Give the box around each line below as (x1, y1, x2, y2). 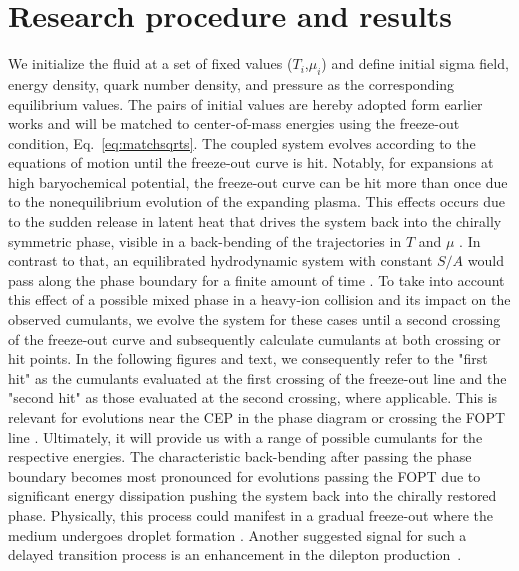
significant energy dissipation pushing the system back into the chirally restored (8, 485, 497, 506)
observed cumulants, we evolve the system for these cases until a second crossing (8, 309, 501, 330)
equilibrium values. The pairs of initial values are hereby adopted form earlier (8, 93, 483, 114)
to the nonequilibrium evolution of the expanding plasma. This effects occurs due (8, 191, 506, 212)
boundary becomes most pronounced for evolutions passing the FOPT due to (8, 465, 481, 486)
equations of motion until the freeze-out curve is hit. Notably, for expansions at (8, 152, 494, 173)
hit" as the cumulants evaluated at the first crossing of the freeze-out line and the (8, 367, 507, 388)
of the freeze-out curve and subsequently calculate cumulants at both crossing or (8, 328, 501, 349)
